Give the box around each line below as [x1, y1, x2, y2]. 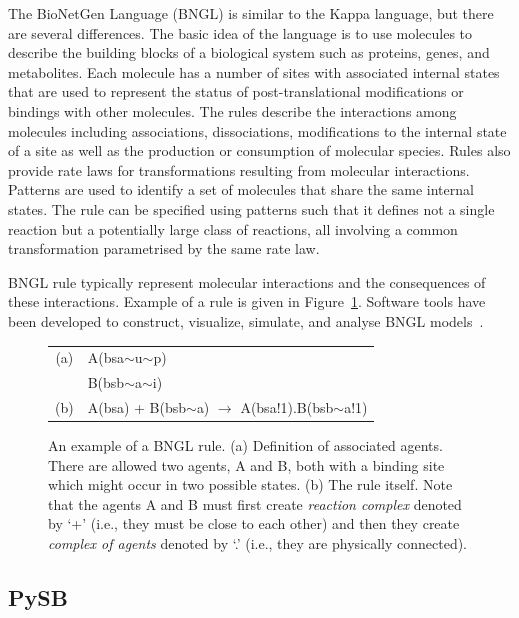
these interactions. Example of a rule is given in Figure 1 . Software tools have [8, 291, 486, 312]
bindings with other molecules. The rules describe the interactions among [8, 100, 457, 121]
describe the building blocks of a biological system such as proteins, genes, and [8, 42, 490, 63]
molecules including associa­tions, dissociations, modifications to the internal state [8, 120, 507, 141]
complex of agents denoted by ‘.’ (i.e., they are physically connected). [48, 533, 467, 553]
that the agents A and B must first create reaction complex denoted [48, 493, 462, 514]
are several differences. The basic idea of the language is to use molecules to [8, 22, 473, 43]
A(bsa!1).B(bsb [240, 396, 334, 417]
